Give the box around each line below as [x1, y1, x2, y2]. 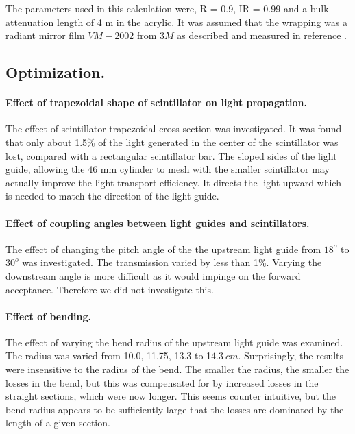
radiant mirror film [5, 28, 85, 43]
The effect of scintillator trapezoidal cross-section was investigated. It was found [5, 121, 342, 136]
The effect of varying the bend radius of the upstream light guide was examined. [5, 335, 343, 349]
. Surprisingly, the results [238, 348, 344, 363]
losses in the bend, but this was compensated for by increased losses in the [5, 375, 319, 389]
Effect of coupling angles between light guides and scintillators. [5, 215, 310, 230]
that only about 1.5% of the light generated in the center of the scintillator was [5, 134, 339, 149]
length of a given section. [5, 415, 110, 430]
